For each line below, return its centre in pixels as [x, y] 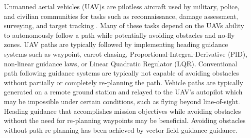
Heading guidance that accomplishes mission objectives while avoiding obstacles [123, 111]
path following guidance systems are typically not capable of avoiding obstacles [122, 73]
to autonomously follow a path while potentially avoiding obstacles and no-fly [119, 35]
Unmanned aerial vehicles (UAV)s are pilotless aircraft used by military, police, [122, 6]
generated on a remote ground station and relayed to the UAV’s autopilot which [123, 92]
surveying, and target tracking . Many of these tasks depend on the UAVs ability [124, 25]
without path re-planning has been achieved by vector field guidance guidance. [121, 130]
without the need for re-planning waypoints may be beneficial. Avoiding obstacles [125, 120]
